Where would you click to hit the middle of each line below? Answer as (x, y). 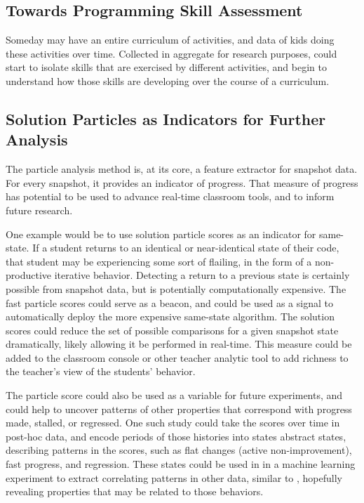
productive (29, 275)
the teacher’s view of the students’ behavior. (101, 371)
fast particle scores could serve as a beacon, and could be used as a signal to (169, 302)
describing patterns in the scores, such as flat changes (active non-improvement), (179, 450)
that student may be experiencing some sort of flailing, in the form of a (159, 261)
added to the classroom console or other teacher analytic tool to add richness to (177, 357)
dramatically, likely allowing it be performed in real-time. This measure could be (179, 344)
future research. (39, 210)
